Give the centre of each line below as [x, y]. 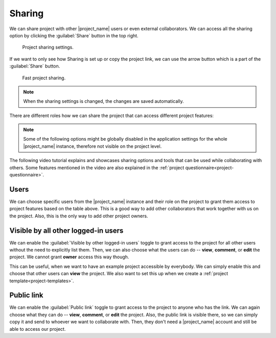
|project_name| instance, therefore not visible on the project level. [93, 146]
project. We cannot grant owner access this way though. [69, 257]
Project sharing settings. [48, 47]
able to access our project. [38, 329]
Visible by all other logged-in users [66, 230]
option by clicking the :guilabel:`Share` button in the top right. [74, 35]
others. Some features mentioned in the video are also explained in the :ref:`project [97, 167]
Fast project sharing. [44, 78]
